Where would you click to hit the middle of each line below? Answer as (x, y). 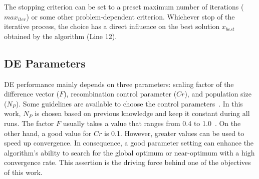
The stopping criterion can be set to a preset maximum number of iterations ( (124, 6)
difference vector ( (32, 94)
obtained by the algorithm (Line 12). (61, 36)
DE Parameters (45, 63)
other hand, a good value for (48, 133)
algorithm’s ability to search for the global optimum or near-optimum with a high (129, 152)
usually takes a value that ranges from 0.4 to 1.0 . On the (152, 123)
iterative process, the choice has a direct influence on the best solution (112, 26)
